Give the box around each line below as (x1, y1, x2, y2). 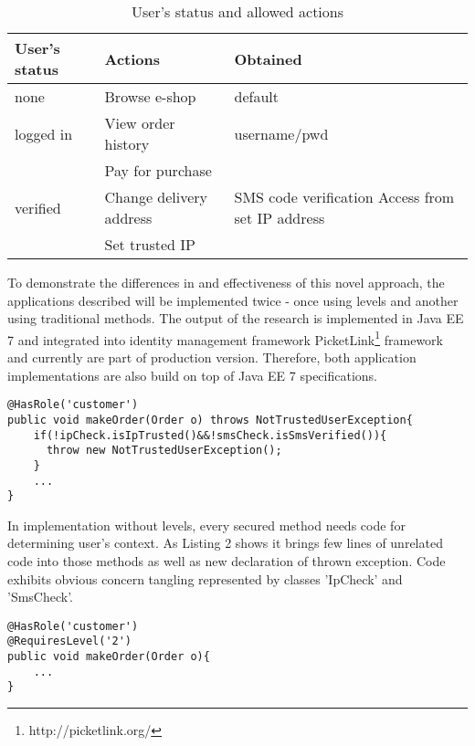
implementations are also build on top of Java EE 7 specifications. (7, 365, 377, 384)
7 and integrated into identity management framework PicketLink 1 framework (7, 327, 443, 349)
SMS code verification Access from (234, 186, 455, 207)
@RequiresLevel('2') (7, 635, 132, 648)
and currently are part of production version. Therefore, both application (7, 348, 417, 367)
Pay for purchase (104, 160, 212, 181)
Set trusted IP (104, 234, 196, 255)
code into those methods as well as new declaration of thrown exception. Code (7, 552, 446, 570)
